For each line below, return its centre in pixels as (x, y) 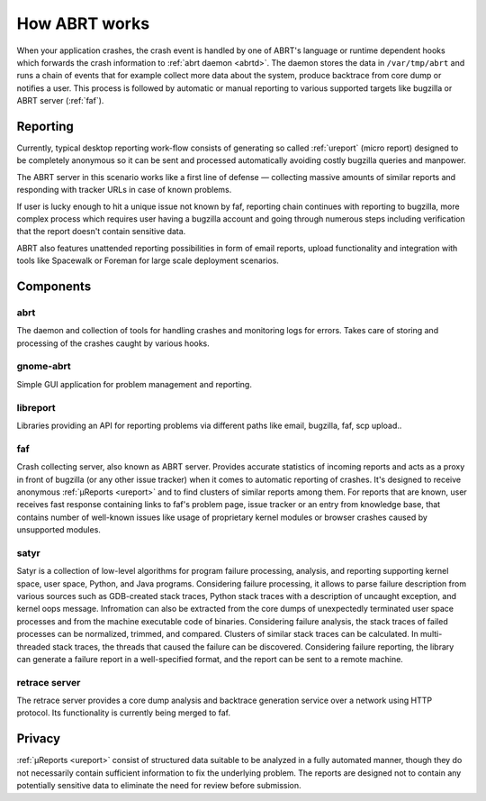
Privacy (39, 739)
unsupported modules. (58, 530)
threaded (34, 646)
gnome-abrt (44, 367)
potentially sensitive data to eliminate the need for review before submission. (159, 786)
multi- (431, 634)
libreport (36, 407)
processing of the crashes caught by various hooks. (113, 343)
